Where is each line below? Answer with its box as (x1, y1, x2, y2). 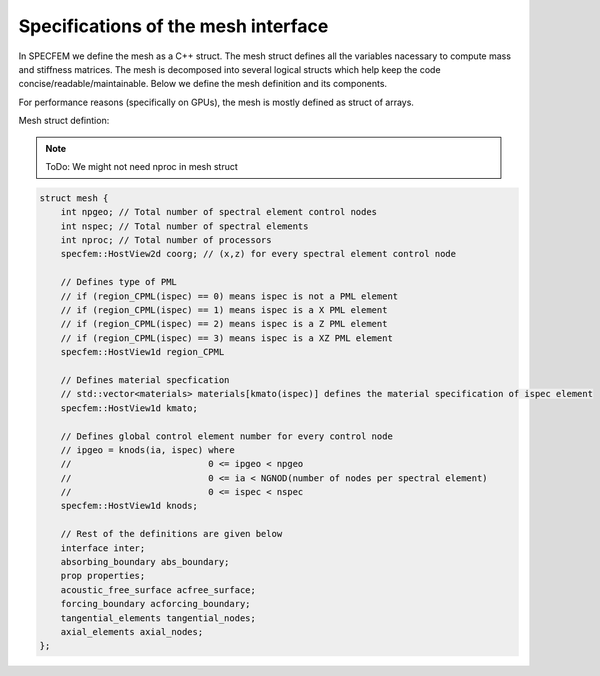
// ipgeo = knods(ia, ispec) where (60, 444, 235, 455)
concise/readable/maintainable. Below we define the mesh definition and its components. (18, 78, 388, 90)
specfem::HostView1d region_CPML (60, 346, 225, 358)
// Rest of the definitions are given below (60, 528, 283, 540)
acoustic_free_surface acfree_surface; (60, 584, 257, 595)
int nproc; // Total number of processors (60, 235, 272, 246)
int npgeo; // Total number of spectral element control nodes (60, 206, 378, 218)
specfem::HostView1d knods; (60, 500, 199, 512)
